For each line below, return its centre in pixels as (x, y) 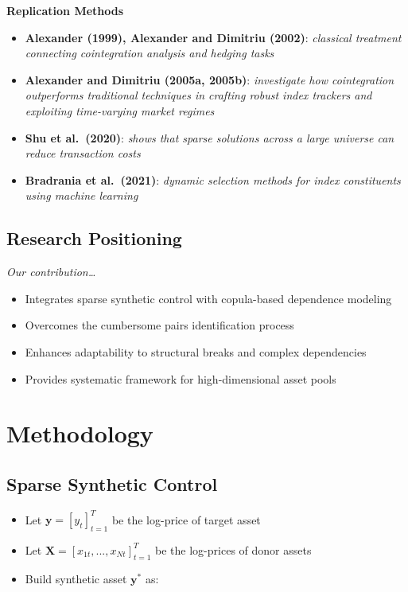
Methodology (80, 433)
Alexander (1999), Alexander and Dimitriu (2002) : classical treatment (213, 37)
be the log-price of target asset (186, 519)
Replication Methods (65, 10)
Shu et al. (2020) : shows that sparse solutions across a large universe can (210, 137)
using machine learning (82, 195)
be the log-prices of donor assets (233, 549)
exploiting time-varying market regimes (120, 110)
